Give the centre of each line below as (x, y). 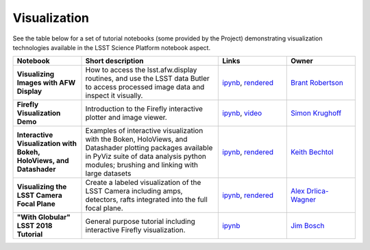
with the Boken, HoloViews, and (136, 139)
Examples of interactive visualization (144, 131)
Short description (114, 61)
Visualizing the (42, 187)
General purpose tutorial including (140, 221)
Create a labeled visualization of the (143, 183)
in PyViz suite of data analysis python (146, 156)
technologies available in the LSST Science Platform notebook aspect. (112, 47)
